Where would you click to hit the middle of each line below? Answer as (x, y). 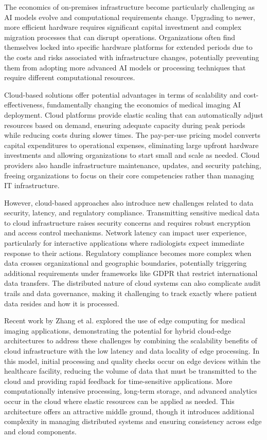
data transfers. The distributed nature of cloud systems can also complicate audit (132, 283)
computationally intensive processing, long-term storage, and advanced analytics (131, 391)
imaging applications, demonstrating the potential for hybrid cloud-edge (118, 330)
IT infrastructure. (32, 185)
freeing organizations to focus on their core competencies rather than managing (129, 175)
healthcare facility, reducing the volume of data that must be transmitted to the (130, 371)
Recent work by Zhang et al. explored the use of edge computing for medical (125, 320)
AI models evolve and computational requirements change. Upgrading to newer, (130, 17)
